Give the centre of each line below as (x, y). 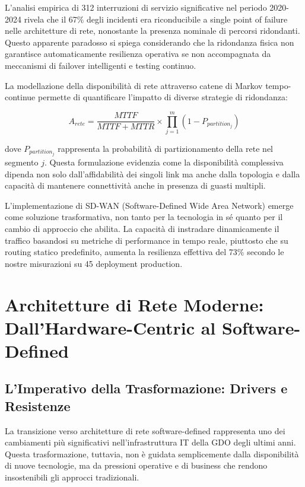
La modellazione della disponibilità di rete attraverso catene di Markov (134, 85)
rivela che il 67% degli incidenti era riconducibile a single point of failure (156, 19)
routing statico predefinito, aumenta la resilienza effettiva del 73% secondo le (144, 252)
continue (20, 97)
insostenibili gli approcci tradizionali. (72, 477)
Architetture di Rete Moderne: (134, 304)
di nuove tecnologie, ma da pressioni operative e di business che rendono (136, 465)
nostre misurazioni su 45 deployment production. (94, 263)
